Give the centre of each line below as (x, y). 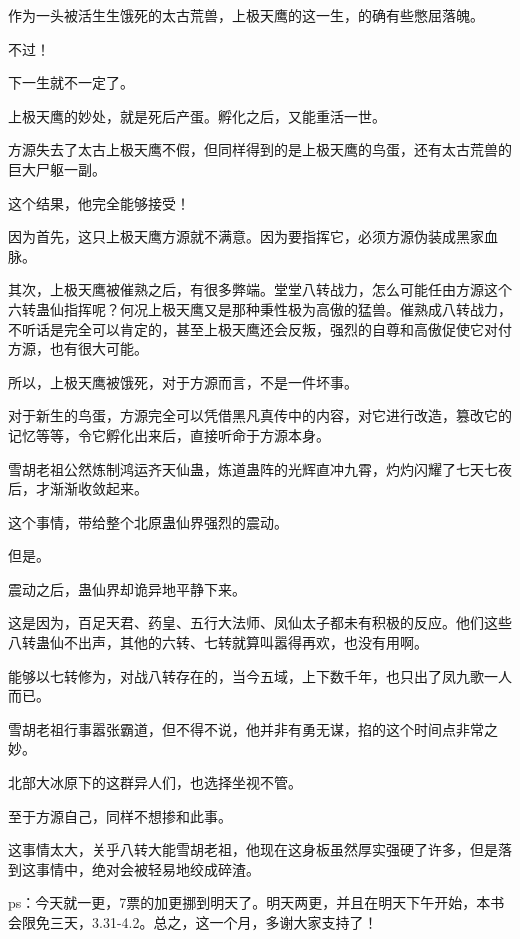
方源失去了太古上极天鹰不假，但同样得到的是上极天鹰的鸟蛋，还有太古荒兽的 (260, 149)
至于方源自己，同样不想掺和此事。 (120, 815)
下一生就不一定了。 (71, 82)
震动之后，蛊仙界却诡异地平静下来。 (127, 588)
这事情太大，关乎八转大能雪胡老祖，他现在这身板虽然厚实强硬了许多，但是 (253, 849)
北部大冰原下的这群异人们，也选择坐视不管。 (155, 782)
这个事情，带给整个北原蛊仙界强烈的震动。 (148, 521)
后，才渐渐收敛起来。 (78, 488)
